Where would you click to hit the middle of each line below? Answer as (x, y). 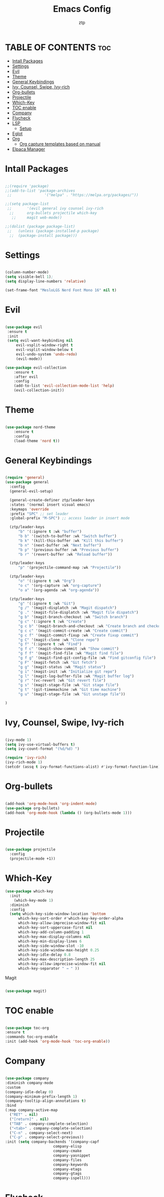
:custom (13, 1087)
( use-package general (27, 482)
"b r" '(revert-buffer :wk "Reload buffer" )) (65, 554)
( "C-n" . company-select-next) (41, 1133)
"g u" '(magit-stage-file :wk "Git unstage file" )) (72, 694)
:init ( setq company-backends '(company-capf (52, 1142)
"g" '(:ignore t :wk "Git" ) (47, 603)
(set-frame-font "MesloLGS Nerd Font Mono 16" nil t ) (61, 290)
